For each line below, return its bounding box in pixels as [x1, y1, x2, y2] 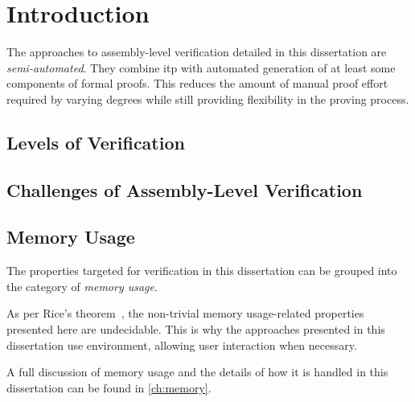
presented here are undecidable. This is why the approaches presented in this [6, 321, 385, 338]
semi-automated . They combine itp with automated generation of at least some [6, 59, 396, 76]
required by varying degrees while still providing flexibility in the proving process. [6, 90, 409, 107]
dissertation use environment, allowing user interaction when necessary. [6, 336, 357, 353]
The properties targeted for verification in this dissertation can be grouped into [6, 262, 397, 279]
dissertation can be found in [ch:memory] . [6, 379, 212, 396]
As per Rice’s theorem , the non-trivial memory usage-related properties [6, 305, 364, 322]
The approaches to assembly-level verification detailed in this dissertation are [6, 43, 387, 60]
